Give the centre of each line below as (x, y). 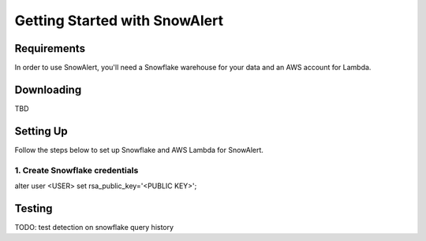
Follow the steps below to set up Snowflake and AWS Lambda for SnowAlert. (139, 150)
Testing (34, 208)
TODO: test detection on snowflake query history (94, 227)
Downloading (48, 89)
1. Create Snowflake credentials (77, 170)
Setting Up (41, 131)
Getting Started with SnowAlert (119, 20)
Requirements (50, 48)
